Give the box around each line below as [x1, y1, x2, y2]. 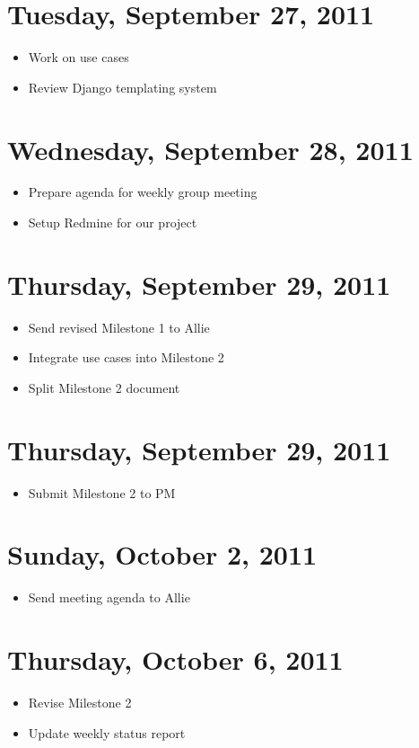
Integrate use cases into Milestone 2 [28, 348, 224, 367]
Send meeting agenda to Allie [28, 588, 190, 607]
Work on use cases [28, 48, 129, 67]
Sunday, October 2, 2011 [7, 536, 318, 573]
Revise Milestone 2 [28, 693, 132, 712]
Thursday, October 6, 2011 [7, 641, 344, 678]
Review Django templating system [28, 77, 217, 96]
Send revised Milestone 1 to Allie [28, 317, 210, 336]
